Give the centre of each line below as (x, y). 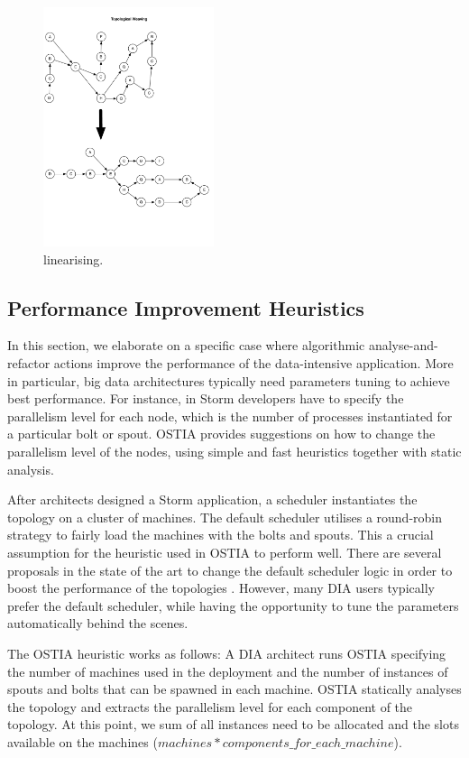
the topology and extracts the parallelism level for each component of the (210, 706)
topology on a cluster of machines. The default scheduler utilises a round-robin (225, 517)
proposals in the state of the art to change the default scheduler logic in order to (230, 570)
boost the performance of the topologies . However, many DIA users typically (221, 588)
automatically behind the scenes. (98, 623)
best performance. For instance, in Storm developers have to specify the (206, 398)
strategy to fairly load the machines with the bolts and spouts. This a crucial (221, 535)
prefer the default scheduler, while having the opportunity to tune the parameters (233, 605)
